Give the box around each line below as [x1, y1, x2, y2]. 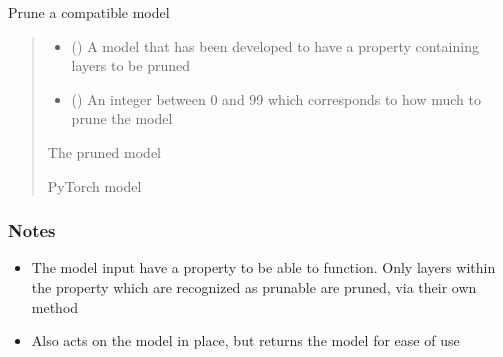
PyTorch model [47, 175, 142, 196]
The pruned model [47, 141, 162, 162]
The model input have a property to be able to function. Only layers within [31, 257, 496, 278]
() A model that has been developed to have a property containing [71, 35, 479, 56]
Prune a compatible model [8, 2, 170, 22]
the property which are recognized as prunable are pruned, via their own [31, 276, 477, 297]
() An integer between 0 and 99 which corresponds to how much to [71, 88, 481, 109]
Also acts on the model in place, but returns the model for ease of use [31, 330, 460, 351]
